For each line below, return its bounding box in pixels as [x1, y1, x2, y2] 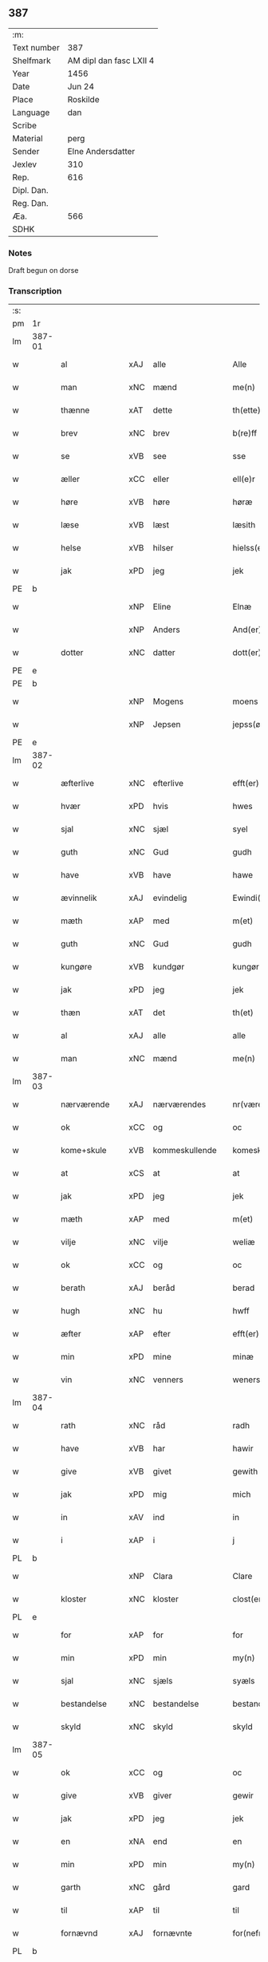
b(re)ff [232, 428, 258, 439]
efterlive [152, 778, 184, 789]
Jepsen [152, 719, 181, 730]
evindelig [152, 893, 187, 904]
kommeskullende [152, 1145, 217, 1156]
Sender [12, 145, 40, 156]
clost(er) [232, 1593, 265, 1605]
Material [12, 132, 43, 144]
